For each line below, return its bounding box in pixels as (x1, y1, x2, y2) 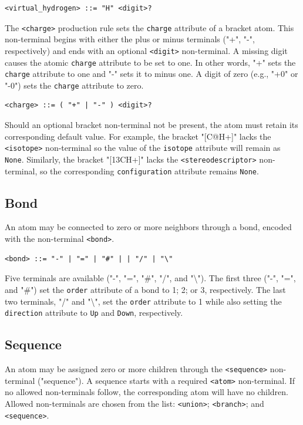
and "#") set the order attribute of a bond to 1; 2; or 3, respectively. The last (5, 283, 286, 295)
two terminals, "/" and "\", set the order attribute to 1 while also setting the (5, 295, 282, 307)
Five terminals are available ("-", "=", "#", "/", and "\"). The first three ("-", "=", (5, 272, 296, 284)
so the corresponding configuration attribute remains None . (39, 164, 259, 177)
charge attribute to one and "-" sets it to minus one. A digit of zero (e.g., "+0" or (5, 68, 298, 80)
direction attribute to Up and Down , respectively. (5, 306, 183, 319)
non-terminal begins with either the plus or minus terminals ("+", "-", (5, 33, 255, 45)
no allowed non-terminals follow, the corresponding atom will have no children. (5, 386, 288, 398)
